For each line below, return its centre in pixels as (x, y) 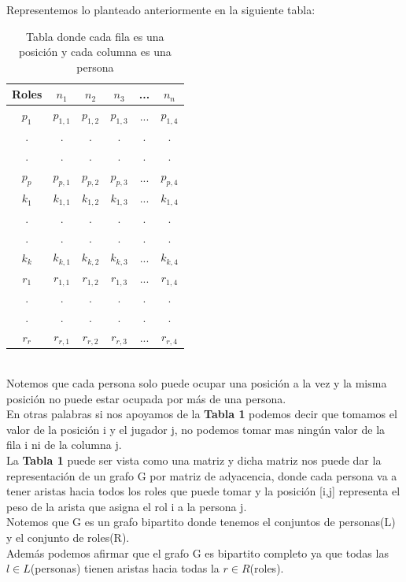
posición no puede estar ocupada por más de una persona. (146, 398)
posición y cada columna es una (95, 52)
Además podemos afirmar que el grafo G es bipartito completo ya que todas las (197, 552)
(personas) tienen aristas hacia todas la (125, 568)
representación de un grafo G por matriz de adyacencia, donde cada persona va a (202, 475)
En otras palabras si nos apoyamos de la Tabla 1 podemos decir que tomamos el (202, 414)
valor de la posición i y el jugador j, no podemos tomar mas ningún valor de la (196, 429)
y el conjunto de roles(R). (68, 537)
